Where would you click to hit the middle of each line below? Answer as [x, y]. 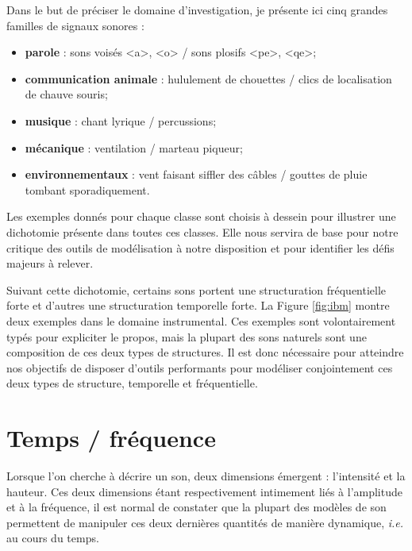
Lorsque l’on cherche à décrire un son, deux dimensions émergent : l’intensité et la [206, 476]
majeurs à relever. [50, 263]
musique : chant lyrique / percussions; [121, 120]
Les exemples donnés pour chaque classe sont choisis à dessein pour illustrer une [201, 216]
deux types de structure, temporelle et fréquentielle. [132, 383]
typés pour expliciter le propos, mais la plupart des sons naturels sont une [187, 336]
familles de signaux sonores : [75, 25]
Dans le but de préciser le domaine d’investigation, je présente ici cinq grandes [197, 10]
